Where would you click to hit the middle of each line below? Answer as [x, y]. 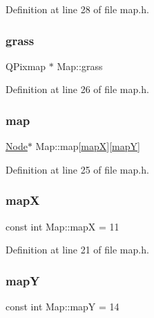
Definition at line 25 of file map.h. [77, 169]
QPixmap [26, 66]
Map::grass [80, 66]
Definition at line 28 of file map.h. [77, 9]
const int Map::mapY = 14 [62, 307]
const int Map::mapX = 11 [62, 226]
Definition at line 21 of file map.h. [77, 250]
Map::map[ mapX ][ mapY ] [88, 146]
